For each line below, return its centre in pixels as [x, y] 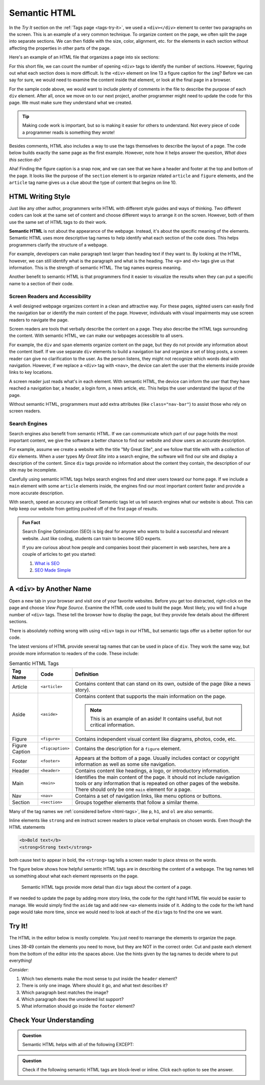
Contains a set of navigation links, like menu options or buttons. [148, 796]
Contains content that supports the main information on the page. [151, 696]
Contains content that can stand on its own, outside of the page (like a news [163, 684]
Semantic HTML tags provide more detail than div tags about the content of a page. [107, 887]
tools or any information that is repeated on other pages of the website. [158, 783]
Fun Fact [31, 522]
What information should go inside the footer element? [78, 1006]
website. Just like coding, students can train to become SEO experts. [92, 538]
